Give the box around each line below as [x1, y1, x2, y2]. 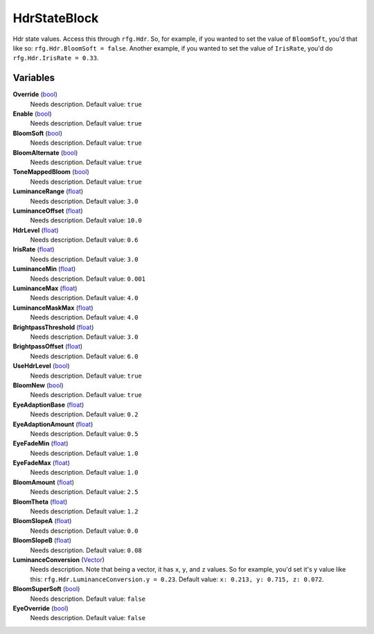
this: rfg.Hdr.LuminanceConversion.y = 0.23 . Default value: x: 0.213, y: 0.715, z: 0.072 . [30, 575, 325, 583]
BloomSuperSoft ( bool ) [12, 585, 80, 593]
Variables [12, 72, 55, 84]
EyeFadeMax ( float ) [12, 459, 71, 467]
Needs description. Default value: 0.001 [30, 274, 145, 283]
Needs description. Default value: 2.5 [30, 488, 139, 496]
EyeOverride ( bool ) [12, 604, 69, 613]
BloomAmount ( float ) [12, 478, 75, 486]
